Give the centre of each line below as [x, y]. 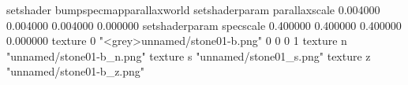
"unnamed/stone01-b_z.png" [76, 71]
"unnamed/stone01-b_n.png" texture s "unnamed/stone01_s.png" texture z [189, 55]
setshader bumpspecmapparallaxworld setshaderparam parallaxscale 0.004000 [193, 9]
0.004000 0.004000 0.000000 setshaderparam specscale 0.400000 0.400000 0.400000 [204, 25]
